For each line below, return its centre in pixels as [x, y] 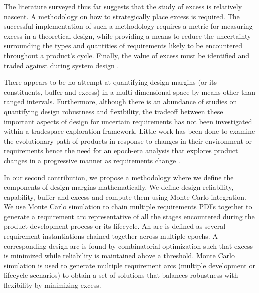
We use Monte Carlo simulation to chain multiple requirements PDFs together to [128, 206]
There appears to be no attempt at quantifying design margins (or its [110, 82]
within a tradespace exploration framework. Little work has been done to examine [129, 131]
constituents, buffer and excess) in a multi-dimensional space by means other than [130, 92]
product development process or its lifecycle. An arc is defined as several [115, 226]
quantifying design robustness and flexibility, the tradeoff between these [114, 111]
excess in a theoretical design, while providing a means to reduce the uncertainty [128, 36]
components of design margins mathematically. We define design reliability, [119, 187]
